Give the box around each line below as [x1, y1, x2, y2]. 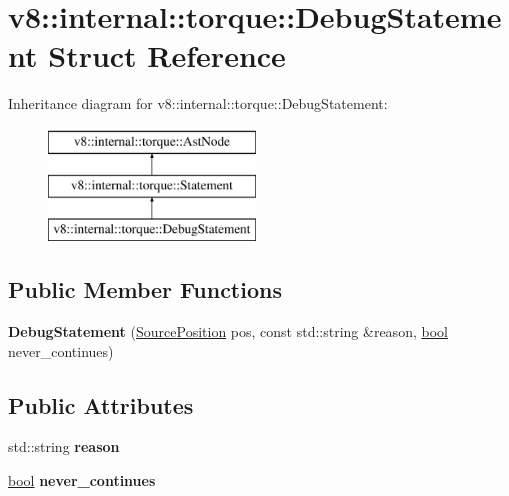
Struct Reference [48, 35, 286, 76]
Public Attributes [8, 389, 194, 420]
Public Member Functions [8, 274, 282, 305]
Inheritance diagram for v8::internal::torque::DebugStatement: [8, 93, 388, 114]
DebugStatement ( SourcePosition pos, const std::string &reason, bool [8, 321, 448, 342]
